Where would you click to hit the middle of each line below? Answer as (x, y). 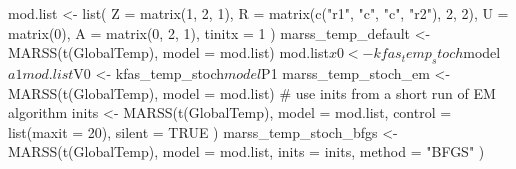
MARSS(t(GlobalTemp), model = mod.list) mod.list (168, 52)
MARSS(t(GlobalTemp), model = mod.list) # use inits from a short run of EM (252, 92)
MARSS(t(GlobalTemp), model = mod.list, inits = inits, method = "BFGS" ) (246, 151)
